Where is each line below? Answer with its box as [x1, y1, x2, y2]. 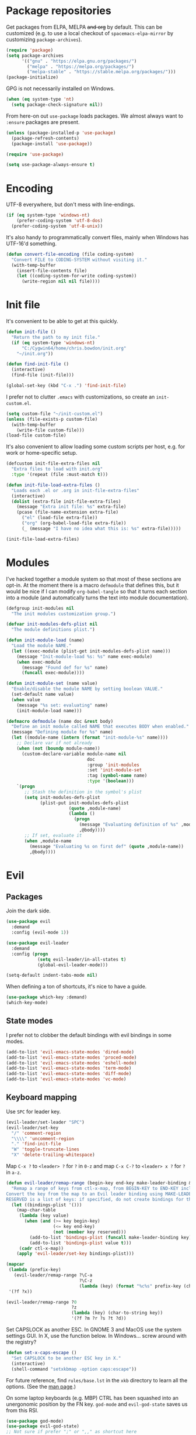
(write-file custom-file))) [16, 427, 85, 433]
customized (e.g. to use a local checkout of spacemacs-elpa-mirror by [6, 29, 174, 36]
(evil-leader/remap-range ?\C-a [13, 1272, 93, 1278]
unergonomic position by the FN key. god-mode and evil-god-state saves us [6, 1400, 188, 1407]
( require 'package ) [6, 47, 54, 53]
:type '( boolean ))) [86, 778, 134, 784]
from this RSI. [6, 1406, 39, 1414]
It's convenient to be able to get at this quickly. [6, 318, 118, 325]
